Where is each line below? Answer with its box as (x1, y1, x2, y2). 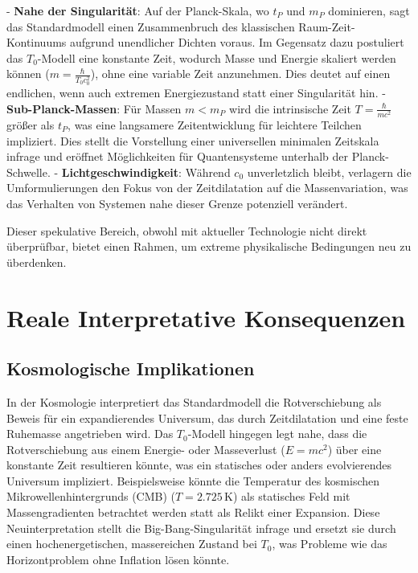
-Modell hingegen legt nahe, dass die (187, 425, 367, 442)
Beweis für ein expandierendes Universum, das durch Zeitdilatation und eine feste (6, 409, 408, 426)
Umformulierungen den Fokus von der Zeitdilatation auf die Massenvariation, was (6, 179, 408, 196)
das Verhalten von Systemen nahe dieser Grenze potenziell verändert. (6, 194, 348, 211)
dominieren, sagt (328, 2, 410, 18)
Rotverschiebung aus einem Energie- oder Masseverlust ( (6, 440, 285, 457)
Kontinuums (6, 34, 67, 51)
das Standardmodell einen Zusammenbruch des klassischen (6, 18, 295, 35)
